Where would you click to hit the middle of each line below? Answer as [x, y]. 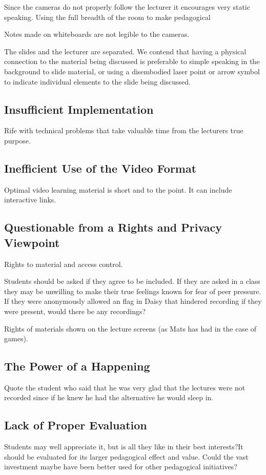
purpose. [17, 140]
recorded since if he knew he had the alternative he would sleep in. [109, 397]
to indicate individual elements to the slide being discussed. [97, 81]
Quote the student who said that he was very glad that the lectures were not [125, 387]
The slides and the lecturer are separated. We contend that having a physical [125, 51]
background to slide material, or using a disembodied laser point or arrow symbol [132, 71]
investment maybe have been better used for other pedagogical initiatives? [121, 467]
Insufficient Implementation [79, 109]
